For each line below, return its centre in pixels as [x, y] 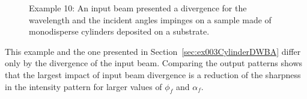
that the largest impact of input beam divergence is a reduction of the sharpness [153, 74]
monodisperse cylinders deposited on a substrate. [119, 31]
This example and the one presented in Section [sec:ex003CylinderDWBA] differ [153, 51]
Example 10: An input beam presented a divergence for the [138, 8]
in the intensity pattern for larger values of [84, 86]
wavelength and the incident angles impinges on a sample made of [150, 19]
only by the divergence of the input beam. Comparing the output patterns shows [154, 63]
